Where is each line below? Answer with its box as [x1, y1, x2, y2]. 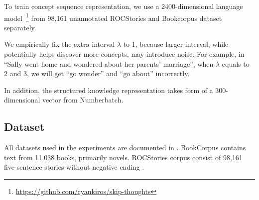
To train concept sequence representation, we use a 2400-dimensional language [4, 1, 243, 11]
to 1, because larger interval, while [123, 39, 229, 49]
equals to [222, 58, 250, 69]
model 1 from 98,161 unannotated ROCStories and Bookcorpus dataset [4, 11, 222, 23]
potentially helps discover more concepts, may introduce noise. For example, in [4, 49, 245, 59]
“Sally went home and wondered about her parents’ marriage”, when [4, 58, 214, 69]
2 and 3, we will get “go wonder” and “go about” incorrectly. [4, 68, 190, 79]
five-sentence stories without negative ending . [4, 162, 144, 172]
